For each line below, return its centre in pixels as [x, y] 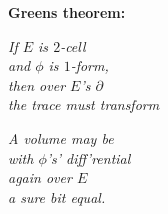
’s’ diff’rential [88, 157]
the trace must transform [84, 104]
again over [40, 177]
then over [37, 84]
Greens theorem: [67, 12]
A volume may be [61, 137]
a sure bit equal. [57, 196]
